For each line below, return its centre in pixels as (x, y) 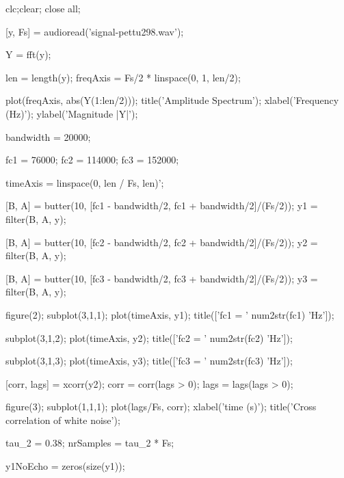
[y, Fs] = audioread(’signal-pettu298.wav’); (95, 31)
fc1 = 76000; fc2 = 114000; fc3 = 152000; (92, 160)
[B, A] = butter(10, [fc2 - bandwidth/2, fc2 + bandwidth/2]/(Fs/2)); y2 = (162, 242)
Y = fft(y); (28, 54)
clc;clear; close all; (43, 8)
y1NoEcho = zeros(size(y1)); (65, 466)
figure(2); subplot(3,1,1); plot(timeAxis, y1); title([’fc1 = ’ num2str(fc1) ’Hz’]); (170, 314)
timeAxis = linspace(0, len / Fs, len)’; (85, 182)
